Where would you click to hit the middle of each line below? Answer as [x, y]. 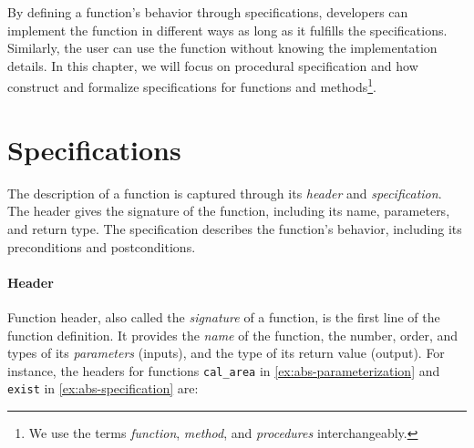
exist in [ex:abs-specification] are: [103, 388]
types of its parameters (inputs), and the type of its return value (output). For [226, 353]
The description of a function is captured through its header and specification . [225, 193]
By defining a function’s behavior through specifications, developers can [208, 12]
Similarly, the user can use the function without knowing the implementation [222, 48]
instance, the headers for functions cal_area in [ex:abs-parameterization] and [224, 370]
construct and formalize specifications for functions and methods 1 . [192, 86]
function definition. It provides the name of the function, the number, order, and [233, 335]
